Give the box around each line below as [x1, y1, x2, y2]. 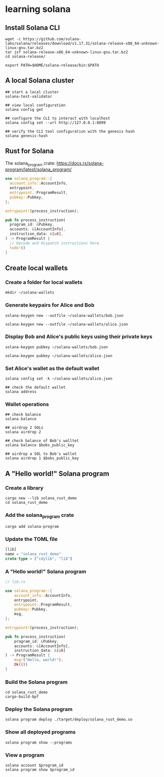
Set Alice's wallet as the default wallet [5, 365, 100, 372]
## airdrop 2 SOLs [5, 425, 43, 430]
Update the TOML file [5, 535, 58, 542]
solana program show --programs [5, 740, 72, 745]
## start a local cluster [5, 89, 59, 94]
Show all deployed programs [5, 729, 76, 736]
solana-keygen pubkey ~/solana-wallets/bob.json [5, 345, 108, 350]
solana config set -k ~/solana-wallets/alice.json [5, 376, 113, 382]
